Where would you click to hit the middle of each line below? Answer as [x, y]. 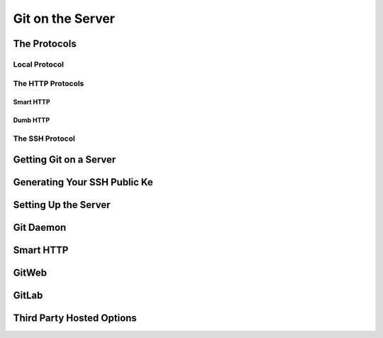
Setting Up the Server [62, 205]
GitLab [28, 295]
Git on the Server [64, 18]
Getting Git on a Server [65, 159]
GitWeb [30, 272]
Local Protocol [38, 64]
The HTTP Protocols [49, 83]
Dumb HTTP [31, 120]
